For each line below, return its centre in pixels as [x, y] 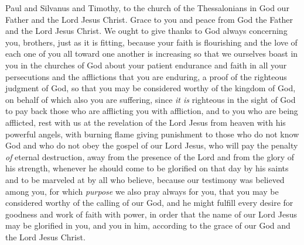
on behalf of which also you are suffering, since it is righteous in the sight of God [151, 99]
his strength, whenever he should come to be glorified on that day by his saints [147, 168]
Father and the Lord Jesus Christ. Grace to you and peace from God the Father [149, 19]
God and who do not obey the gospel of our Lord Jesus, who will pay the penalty [152, 145]
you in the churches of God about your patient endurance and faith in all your [146, 65]
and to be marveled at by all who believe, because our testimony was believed [145, 179]
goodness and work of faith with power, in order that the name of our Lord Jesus [151, 214]
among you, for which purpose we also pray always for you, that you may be [142, 191]
